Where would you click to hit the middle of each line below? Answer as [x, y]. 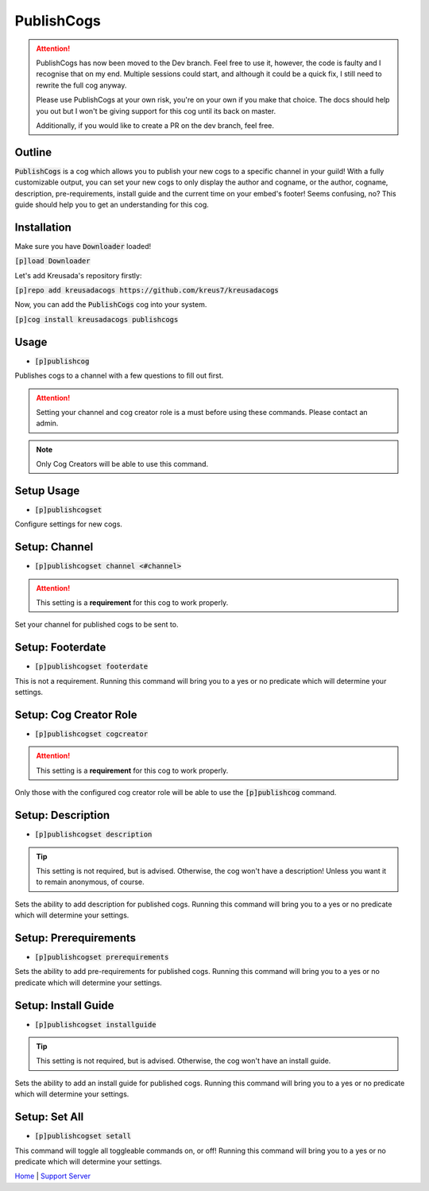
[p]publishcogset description [93, 834]
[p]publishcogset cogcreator [91, 734]
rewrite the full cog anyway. [81, 85]
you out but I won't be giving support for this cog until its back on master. [156, 111]
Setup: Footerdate [60, 648]
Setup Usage [47, 490]
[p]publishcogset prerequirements [102, 957]
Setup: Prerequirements [75, 938]
